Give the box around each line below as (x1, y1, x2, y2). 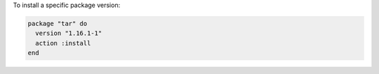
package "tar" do (27, 20, 88, 27)
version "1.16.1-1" (35, 29, 102, 38)
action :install (35, 39, 91, 47)
